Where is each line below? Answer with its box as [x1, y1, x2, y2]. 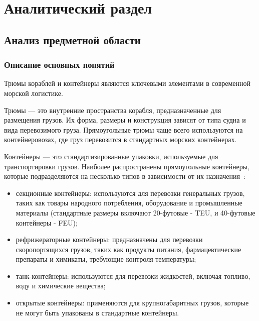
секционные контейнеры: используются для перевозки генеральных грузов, [16, 187, 245, 198]
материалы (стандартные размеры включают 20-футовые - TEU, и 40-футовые [16, 207, 255, 218]
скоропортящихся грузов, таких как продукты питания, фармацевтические [16, 244, 241, 254]
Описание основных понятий [4, 58, 115, 71]
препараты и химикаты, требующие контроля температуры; [16, 254, 196, 264]
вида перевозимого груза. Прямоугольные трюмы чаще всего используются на [4, 124, 243, 135]
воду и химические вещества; [16, 280, 106, 291]
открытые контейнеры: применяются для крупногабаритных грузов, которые [16, 297, 249, 308]
